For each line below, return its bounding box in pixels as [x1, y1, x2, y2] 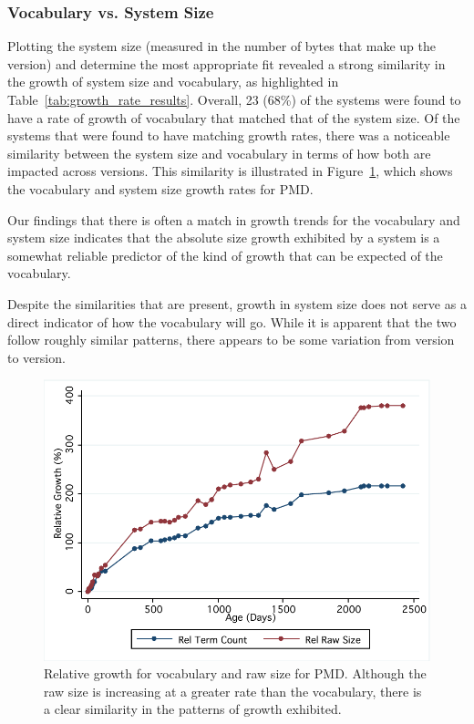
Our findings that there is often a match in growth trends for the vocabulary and [7, 210, 460, 229]
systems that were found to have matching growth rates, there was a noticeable [7, 126, 450, 145]
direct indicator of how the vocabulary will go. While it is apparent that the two [7, 312, 457, 331]
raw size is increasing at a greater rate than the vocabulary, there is [44, 681, 422, 700]
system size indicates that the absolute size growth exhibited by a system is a [7, 228, 440, 247]
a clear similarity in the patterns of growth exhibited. [44, 699, 342, 719]
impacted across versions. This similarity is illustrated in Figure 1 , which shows [7, 161, 453, 181]
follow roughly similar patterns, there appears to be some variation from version [7, 330, 455, 349]
